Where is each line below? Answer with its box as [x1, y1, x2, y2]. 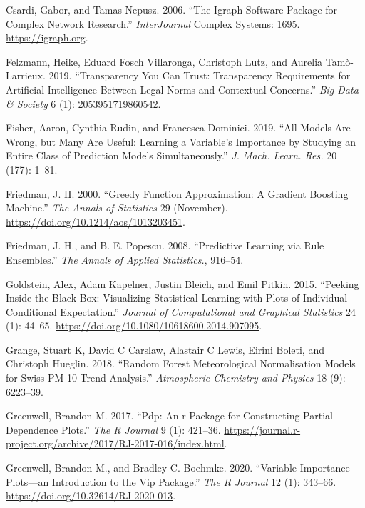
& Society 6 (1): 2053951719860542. [6, 96, 161, 111]
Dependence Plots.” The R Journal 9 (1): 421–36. [6, 422, 221, 437]
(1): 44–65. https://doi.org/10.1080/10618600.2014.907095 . [6, 318, 262, 333]
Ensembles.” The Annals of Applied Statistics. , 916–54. [6, 251, 244, 267]
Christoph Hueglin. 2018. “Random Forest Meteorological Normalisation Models [6, 356, 356, 371]
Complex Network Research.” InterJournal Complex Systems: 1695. [6, 16, 300, 31]
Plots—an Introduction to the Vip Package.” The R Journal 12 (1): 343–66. [6, 474, 336, 489]
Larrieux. [6, 68, 46, 83]
